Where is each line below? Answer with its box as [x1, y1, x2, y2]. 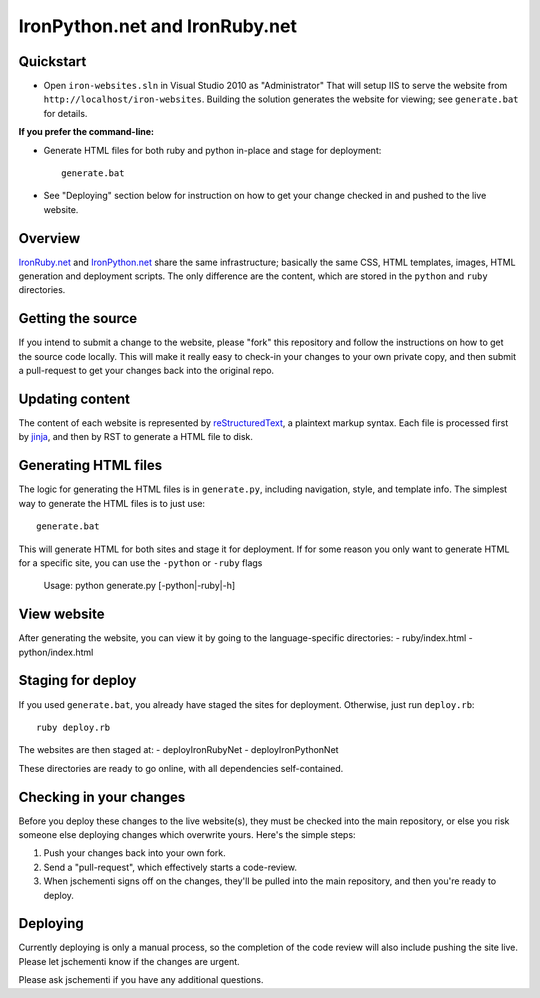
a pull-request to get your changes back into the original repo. [18, 365, 275, 377]
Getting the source [18, 310, 138, 327]
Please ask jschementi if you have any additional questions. [18, 974, 264, 986]
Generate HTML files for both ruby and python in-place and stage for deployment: [43, 144, 382, 156]
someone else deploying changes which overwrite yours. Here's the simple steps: [18, 829, 356, 840]
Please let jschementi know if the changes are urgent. [18, 955, 240, 967]
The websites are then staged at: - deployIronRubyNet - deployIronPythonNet [18, 744, 339, 756]
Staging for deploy [18, 672, 137, 689]
